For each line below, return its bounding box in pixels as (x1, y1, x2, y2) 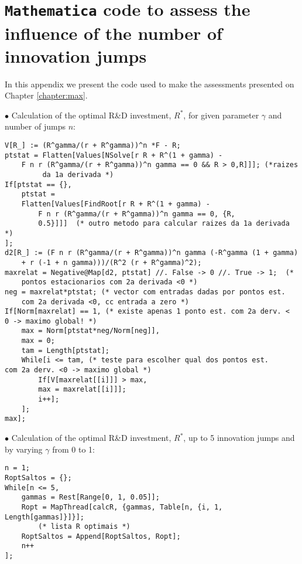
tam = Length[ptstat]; (21, 346, 109, 355)
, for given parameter (183, 108, 259, 121)
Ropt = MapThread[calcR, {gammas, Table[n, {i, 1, (21, 502, 223, 511)
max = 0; (21, 337, 55, 345)
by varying (5, 443, 43, 455)
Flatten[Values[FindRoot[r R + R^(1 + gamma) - (21, 199, 210, 208)
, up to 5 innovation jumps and (183, 432, 295, 444)
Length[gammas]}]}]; (5, 512, 85, 521)
